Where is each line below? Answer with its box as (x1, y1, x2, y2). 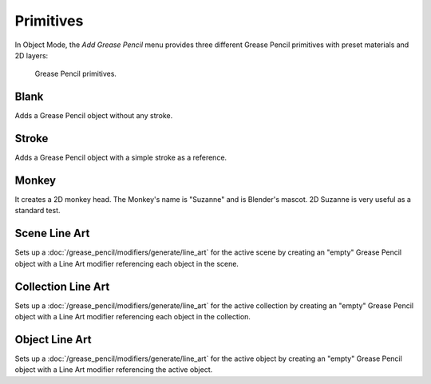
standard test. (14, 206, 61, 216)
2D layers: (14, 50, 49, 60)
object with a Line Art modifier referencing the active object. (14, 365, 213, 374)
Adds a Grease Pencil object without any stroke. (14, 111, 173, 121)
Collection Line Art (14, 279, 110, 293)
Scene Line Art (14, 227, 90, 240)
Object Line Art (14, 332, 92, 346)
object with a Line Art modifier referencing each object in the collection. (14, 312, 251, 322)
